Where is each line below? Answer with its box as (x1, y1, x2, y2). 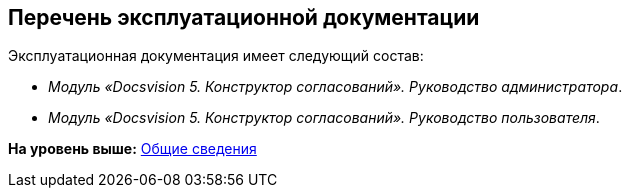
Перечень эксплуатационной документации (8, 5, 480, 30)
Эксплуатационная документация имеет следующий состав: (8, 47, 424, 65)
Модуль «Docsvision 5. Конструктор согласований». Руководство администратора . (48, 78, 623, 96)
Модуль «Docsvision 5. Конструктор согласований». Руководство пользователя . (48, 109, 600, 127)
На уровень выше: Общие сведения (8, 140, 257, 158)
